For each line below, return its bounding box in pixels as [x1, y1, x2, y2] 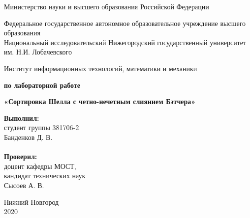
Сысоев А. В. [4, 180, 44, 190]
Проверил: [4, 151, 37, 162]
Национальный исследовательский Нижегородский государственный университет [4, 37, 247, 47]
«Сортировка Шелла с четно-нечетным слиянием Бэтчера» [4, 96, 196, 107]
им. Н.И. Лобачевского [4, 47, 72, 57]
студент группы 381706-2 [4, 122, 79, 133]
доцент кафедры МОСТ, [4, 161, 76, 171]
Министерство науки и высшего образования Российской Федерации [4, 1, 209, 11]
